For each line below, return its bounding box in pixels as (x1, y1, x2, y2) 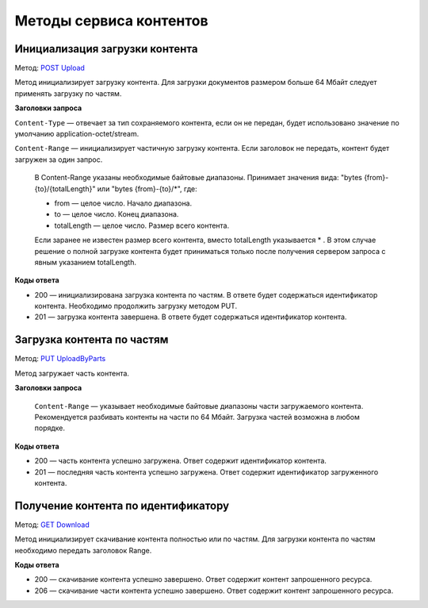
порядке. (34, 423, 66, 433)
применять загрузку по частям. (14, 88, 122, 98)
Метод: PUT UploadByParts (14, 354, 106, 364)
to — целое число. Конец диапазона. (54, 210, 179, 219)
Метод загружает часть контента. (14, 368, 130, 378)
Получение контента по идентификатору (14, 498, 230, 512)
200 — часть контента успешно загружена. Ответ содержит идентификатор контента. (34, 456, 327, 466)
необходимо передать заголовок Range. (14, 545, 152, 555)
